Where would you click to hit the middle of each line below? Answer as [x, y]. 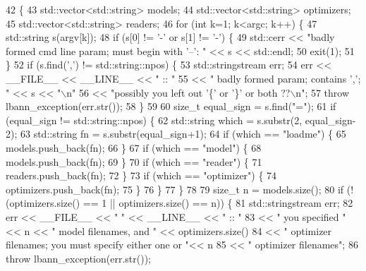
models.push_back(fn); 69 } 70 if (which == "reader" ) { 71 [134, 161]
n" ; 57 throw [323, 92]
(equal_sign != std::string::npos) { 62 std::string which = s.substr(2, [154, 120]
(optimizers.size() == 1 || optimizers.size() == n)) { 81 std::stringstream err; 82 [179, 203]
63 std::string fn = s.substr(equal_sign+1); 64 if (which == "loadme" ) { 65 [183, 134]
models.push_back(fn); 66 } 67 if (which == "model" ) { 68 [134, 147]
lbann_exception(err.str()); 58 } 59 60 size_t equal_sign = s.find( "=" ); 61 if [171, 106]
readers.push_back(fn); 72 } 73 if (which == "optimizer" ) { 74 [141, 175]
